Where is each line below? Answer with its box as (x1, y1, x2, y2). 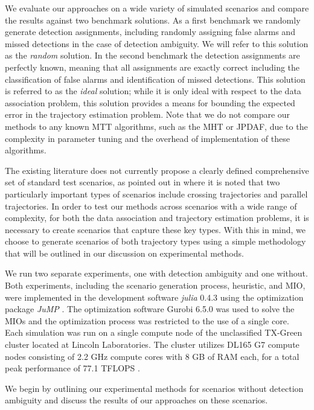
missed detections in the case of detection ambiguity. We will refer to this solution (5, 37, 309, 50)
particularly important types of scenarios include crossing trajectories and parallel (5, 187, 308, 200)
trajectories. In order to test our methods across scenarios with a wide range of (5, 199, 297, 212)
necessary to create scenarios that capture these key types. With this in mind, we (5, 223, 306, 235)
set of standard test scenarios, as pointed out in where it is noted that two (5, 176, 280, 188)
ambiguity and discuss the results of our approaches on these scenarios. (5, 394, 268, 406)
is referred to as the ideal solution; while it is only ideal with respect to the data (5, 85, 301, 97)
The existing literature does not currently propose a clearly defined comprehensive (5, 164, 309, 176)
